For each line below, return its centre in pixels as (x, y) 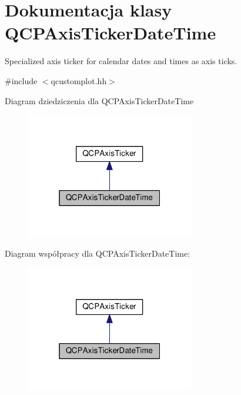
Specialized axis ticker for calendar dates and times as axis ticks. (121, 61)
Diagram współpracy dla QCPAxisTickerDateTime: (98, 253)
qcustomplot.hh (79, 80)
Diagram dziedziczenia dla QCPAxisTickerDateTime (99, 100)
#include (21, 80)
